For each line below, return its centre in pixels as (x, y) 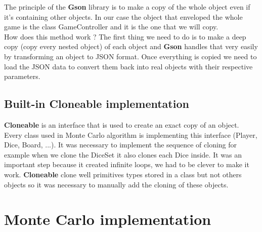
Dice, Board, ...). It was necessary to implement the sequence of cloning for (121, 145)
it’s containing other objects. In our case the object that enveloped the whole (123, 16)
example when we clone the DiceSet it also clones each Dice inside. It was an (123, 154)
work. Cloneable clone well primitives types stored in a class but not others (123, 174)
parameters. (22, 76)
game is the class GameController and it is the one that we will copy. (111, 27)
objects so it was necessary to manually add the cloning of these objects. (116, 184)
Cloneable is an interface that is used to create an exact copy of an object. (122, 124)
